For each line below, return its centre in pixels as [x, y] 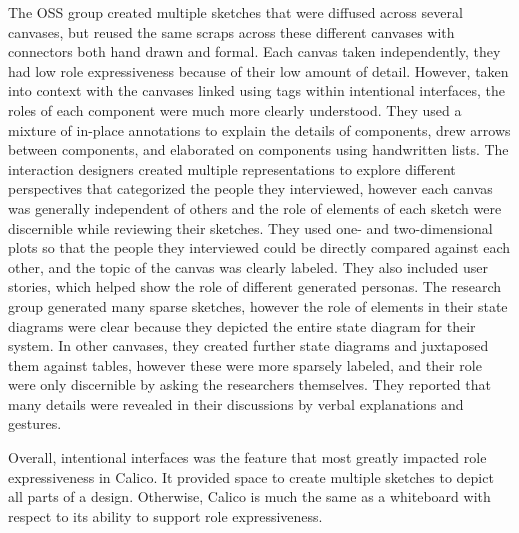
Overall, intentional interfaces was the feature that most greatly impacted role [247, 457]
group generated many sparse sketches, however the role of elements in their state [258, 305]
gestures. [35, 423]
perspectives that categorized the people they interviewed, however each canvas [250, 188]
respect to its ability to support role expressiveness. [165, 515]
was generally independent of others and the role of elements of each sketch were [255, 207]
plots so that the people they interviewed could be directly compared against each [259, 247]
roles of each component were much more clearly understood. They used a [235, 109]
